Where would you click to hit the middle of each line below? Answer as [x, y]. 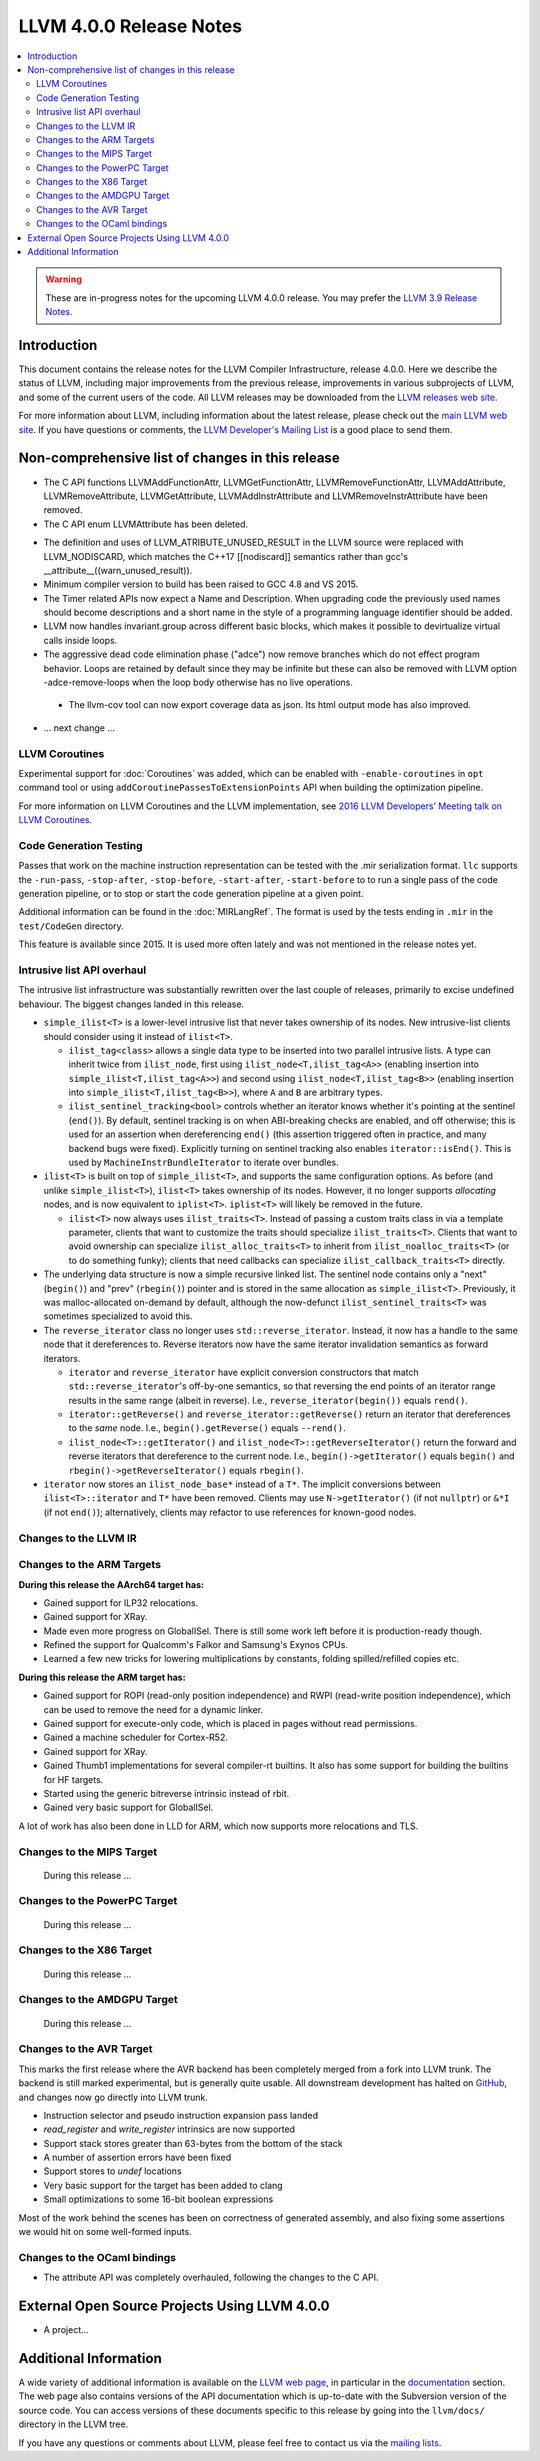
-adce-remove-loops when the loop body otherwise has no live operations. [198, 682]
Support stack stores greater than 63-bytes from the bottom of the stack [193, 2143]
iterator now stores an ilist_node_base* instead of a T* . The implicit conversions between [242, 1484]
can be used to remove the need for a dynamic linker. [153, 1709]
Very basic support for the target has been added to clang [163, 2185]
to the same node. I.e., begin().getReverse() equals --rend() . [207, 1428]
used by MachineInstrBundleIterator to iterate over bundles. [203, 1162]
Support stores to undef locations [112, 2171]
